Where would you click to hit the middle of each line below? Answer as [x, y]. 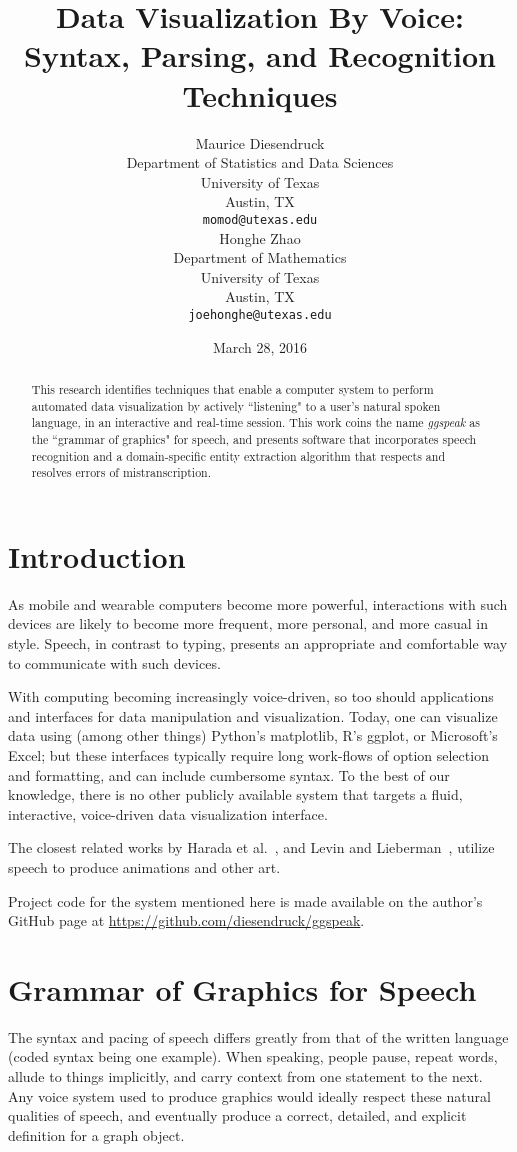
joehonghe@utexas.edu [260, 314]
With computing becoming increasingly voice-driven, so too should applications [251, 696]
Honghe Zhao [260, 237]
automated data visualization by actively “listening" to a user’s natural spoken [236, 405]
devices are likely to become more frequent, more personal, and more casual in [248, 623]
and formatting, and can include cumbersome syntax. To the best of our [229, 774]
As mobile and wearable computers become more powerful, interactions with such [258, 603]
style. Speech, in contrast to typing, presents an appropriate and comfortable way [258, 643]
